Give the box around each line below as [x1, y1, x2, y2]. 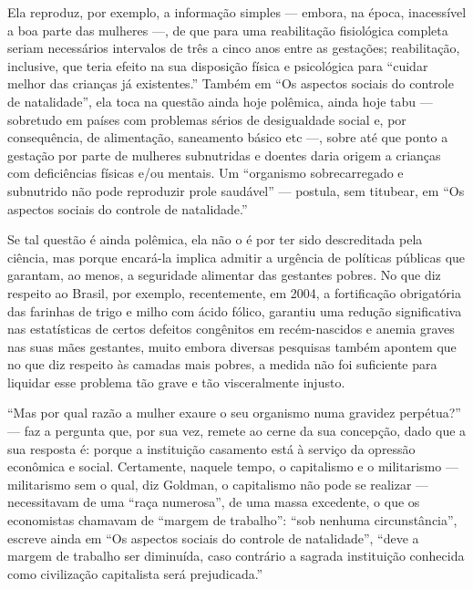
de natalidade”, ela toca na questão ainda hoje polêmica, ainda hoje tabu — [7, 91, 433, 110]
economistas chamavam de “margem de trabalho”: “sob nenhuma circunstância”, [7, 511, 458, 530]
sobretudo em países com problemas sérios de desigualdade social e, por [7, 109, 406, 129]
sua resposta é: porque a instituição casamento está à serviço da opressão [7, 439, 416, 458]
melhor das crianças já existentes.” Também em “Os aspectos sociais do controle [7, 74, 454, 93]
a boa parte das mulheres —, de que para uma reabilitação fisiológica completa [7, 20, 448, 39]
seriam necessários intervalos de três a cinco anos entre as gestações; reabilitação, [7, 38, 460, 57]
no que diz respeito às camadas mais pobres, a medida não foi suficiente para [7, 355, 437, 374]
